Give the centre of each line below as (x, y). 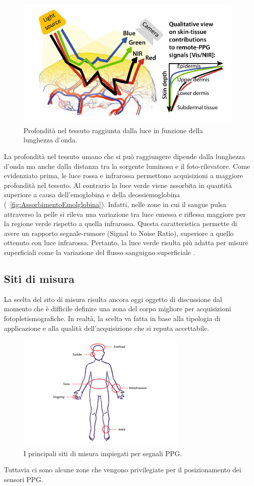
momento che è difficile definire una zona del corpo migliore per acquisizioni (118, 309)
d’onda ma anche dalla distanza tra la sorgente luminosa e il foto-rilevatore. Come (127, 166)
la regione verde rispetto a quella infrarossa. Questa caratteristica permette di (121, 223)
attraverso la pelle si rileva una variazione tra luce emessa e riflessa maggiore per (125, 214)
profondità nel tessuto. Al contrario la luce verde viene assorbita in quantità (118, 185)
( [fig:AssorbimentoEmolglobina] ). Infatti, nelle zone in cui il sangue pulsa (115, 204)
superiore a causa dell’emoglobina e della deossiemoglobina (92, 195)
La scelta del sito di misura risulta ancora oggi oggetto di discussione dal (113, 299)
